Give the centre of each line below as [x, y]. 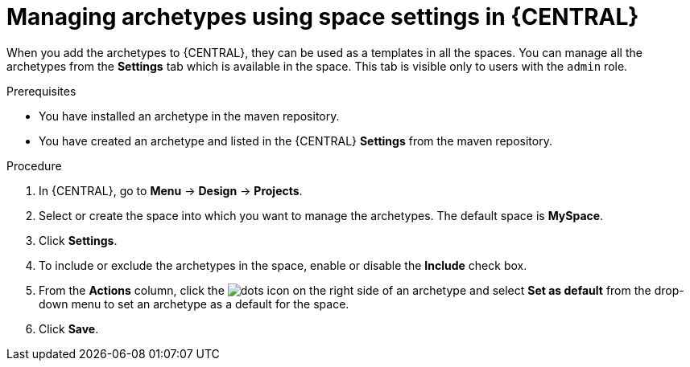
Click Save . [69, 328]
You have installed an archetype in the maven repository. [189, 116]
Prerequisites [41, 91]
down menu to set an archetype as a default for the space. [194, 304]
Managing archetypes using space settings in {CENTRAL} [323, 17]
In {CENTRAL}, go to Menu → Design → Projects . [171, 190]
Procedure [34, 165]
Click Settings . [78, 240]
